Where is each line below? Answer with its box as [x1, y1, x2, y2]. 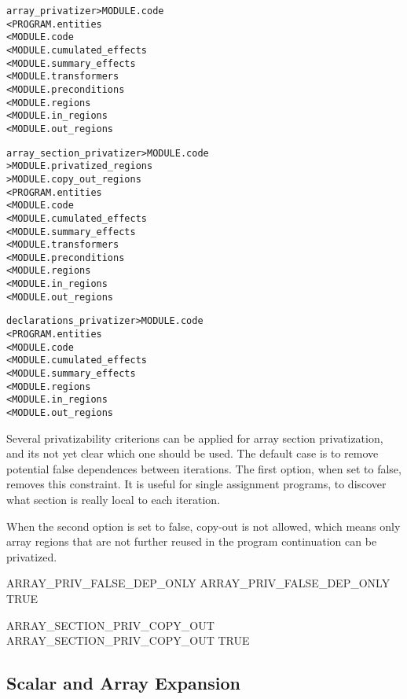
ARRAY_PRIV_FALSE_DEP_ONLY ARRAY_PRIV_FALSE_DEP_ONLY [6, 575, 390, 591]
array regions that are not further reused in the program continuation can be [6, 533, 377, 550]
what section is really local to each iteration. [6, 491, 221, 508]
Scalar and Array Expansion [6, 671, 240, 695]
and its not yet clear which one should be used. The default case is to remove [6, 445, 379, 462]
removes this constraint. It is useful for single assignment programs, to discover [6, 476, 387, 492]
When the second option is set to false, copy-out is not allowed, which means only [6, 517, 401, 534]
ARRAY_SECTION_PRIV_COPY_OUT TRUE [6, 632, 250, 649]
